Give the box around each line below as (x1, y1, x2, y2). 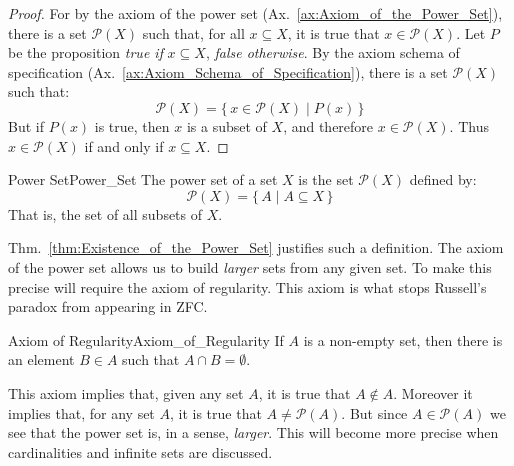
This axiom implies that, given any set (8, 382, 244, 403)
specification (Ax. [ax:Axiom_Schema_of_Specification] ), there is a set (8, 61, 448, 82)
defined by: (409, 169, 477, 190)
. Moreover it (393, 382, 473, 403)
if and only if (84, 135, 164, 156)
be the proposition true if (8, 42, 163, 63)
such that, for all (142, 22, 245, 43)
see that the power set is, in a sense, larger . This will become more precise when (8, 422, 499, 443)
